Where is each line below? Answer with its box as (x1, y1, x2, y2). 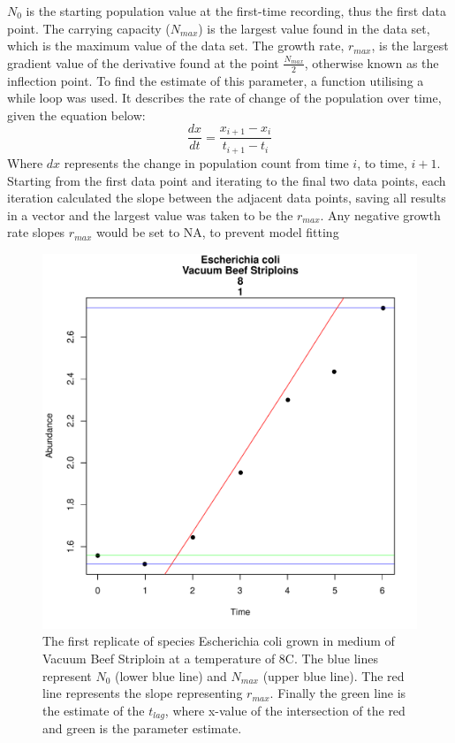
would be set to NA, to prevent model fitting (95, 223, 339, 241)
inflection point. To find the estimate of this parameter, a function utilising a (7, 71, 424, 89)
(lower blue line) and (115, 666, 227, 685)
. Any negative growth (320, 205, 441, 224)
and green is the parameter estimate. (42, 719, 242, 738)
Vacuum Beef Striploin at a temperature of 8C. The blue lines (42, 649, 378, 668)
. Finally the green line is (269, 684, 406, 702)
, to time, (357, 153, 407, 172)
